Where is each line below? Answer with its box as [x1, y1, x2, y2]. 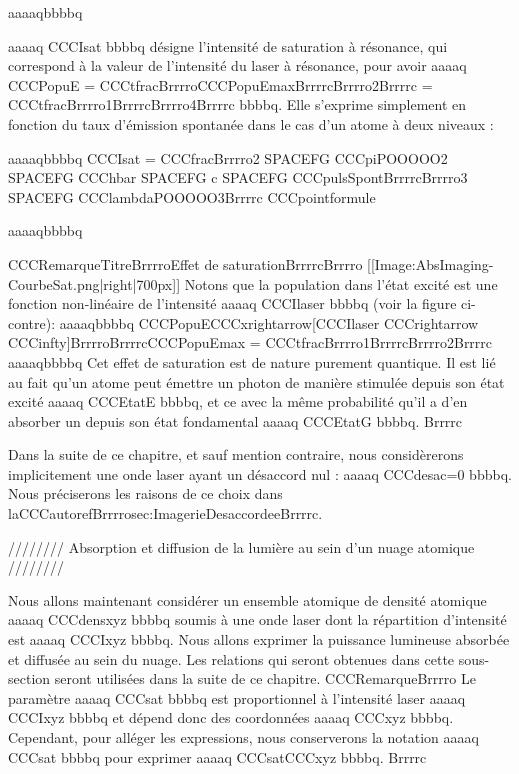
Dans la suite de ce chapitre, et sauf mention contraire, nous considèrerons [8, 444, 464, 465]
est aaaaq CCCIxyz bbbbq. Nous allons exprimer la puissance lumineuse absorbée [8, 629, 510, 650]
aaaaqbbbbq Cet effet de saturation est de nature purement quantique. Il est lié [8, 351, 496, 372]
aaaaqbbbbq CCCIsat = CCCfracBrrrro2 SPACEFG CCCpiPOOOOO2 [8, 147, 448, 168]
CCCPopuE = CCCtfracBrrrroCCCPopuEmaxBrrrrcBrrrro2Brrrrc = [8, 74, 433, 95]
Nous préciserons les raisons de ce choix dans [8, 483, 283, 504]
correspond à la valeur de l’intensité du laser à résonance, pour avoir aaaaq [8, 55, 467, 76]
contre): [8, 312, 56, 333]
